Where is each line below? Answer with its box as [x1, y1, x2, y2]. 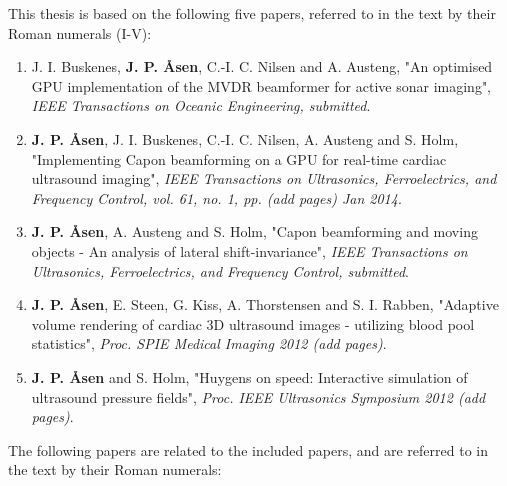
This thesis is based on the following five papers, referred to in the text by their [8, 3, 496, 23]
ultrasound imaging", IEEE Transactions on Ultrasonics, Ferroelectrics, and [31, 168, 497, 189]
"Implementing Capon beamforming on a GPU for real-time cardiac [31, 148, 447, 169]
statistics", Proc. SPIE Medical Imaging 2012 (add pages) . [31, 333, 387, 354]
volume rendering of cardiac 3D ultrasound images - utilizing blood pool [31, 313, 475, 334]
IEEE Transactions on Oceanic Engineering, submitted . [31, 95, 371, 116]
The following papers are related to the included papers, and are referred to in [8, 439, 488, 460]
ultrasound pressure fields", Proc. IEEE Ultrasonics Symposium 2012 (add [31, 386, 486, 407]
